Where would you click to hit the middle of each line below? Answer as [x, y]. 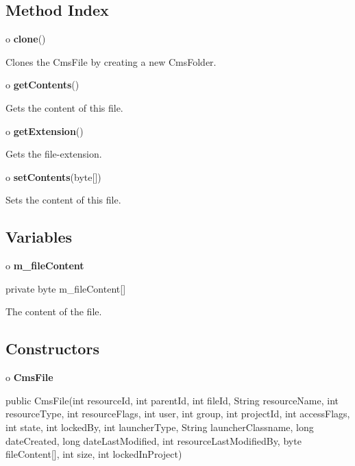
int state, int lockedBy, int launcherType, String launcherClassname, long [160, 427]
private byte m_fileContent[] [66, 288]
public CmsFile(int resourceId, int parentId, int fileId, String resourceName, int [172, 400]
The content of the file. [54, 311]
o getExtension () [45, 131]
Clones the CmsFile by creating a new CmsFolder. [111, 61]
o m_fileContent [45, 266]
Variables [39, 237]
